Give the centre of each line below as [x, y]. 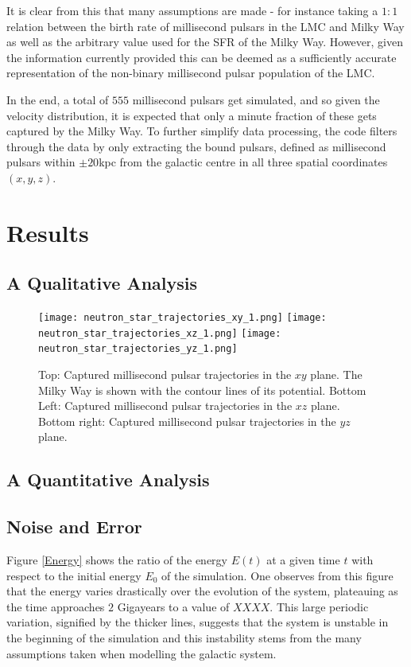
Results [48, 232]
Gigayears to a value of [173, 606]
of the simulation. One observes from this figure [277, 575]
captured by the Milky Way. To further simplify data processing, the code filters [202, 131]
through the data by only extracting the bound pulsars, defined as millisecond [196, 146]
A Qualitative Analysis [102, 283]
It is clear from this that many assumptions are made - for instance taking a [192, 10]
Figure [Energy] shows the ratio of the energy [117, 560]
